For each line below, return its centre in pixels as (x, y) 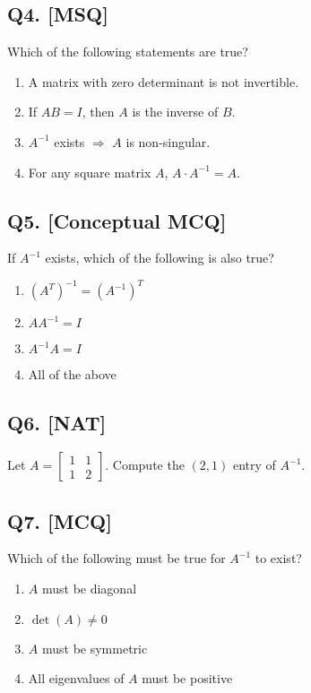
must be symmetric (95, 648)
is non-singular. (168, 141)
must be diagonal (89, 589)
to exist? (278, 558)
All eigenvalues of (76, 678)
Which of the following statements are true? (128, 52)
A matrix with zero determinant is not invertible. (164, 81)
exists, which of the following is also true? (160, 258)
